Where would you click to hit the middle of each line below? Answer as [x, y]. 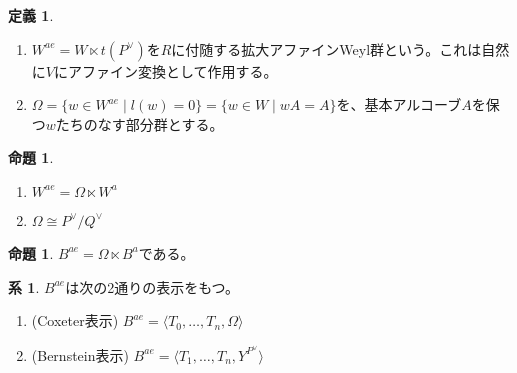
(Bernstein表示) [80, 354]
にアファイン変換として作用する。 [165, 70]
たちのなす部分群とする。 [139, 123]
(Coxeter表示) [75, 320]
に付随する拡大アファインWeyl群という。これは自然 [340, 48]
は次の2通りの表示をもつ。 [152, 286]
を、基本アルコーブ [399, 104]
